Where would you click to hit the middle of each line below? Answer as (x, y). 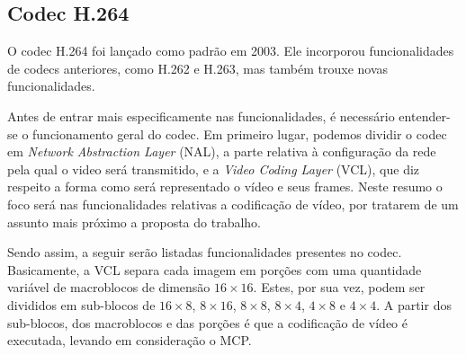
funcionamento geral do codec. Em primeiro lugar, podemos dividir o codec (240, 133)
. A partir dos (414, 304)
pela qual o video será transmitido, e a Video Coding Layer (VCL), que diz (214, 169)
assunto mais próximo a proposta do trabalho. (134, 222)
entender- (425, 115)
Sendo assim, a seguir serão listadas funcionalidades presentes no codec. (205, 252)
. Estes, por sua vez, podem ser (339, 287)
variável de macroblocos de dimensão (109, 287)
